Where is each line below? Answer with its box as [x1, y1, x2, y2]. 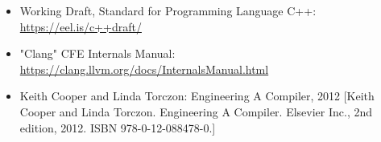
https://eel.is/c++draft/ [19, 18, 142, 34]
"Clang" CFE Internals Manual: [19, 45, 176, 62]
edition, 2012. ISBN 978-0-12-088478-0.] [19, 119, 216, 136]
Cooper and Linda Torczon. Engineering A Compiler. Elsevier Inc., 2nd [19, 103, 373, 120]
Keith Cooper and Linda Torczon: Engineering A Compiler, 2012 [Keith [19, 87, 375, 104]
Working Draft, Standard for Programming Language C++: [19, 2, 317, 18]
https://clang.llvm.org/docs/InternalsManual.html [19, 60, 269, 77]
